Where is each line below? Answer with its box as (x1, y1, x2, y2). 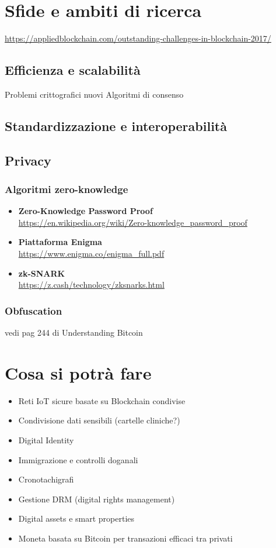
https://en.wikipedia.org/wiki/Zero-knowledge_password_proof (18, 216, 247, 228)
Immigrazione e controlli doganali (18, 453, 138, 466)
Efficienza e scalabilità (5, 61, 141, 79)
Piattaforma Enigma (18, 236, 102, 248)
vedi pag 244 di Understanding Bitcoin (5, 326, 143, 339)
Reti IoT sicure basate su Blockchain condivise (18, 394, 186, 406)
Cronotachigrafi (18, 473, 74, 485)
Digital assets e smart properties (18, 512, 135, 525)
